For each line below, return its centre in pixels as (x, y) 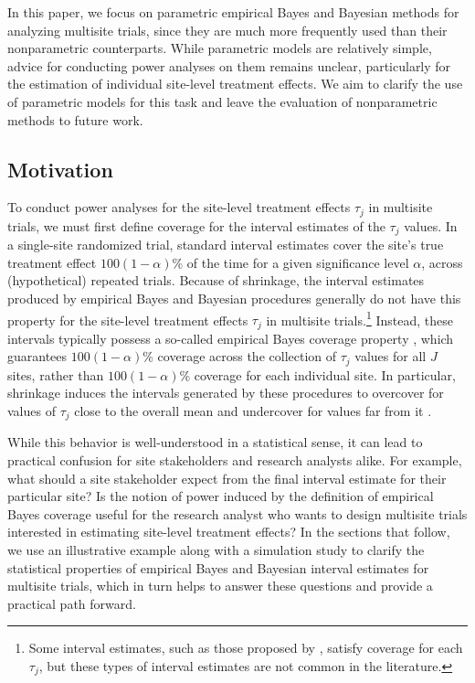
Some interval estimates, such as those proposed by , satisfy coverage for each (246, 648)
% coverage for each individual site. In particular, (317, 374)
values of (32, 410)
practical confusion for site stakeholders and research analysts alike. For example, (235, 460)
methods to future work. (75, 119)
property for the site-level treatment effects (128, 320)
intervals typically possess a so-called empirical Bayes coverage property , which (231, 338)
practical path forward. (72, 603)
